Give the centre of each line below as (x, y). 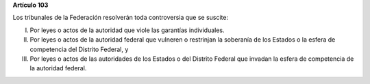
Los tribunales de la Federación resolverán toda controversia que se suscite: (121, 18)
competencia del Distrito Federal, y (79, 49)
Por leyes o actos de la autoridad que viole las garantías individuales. (127, 30)
